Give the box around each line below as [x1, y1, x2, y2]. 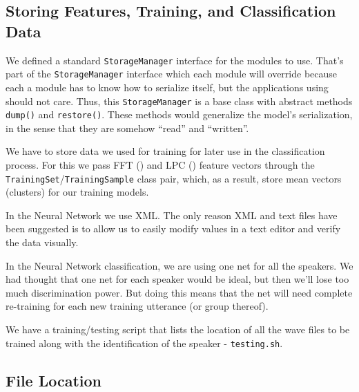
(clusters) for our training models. [6, 185, 149, 199]
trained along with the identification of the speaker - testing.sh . [6, 335, 283, 350]
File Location [6, 369, 102, 391]
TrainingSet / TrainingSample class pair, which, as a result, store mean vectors [6, 171, 342, 185]
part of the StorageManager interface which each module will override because [6, 66, 338, 81]
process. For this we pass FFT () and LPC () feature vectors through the [6, 158, 315, 171]
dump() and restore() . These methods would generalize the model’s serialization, [6, 107, 353, 122]
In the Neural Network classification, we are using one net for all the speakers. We [6, 258, 353, 272]
